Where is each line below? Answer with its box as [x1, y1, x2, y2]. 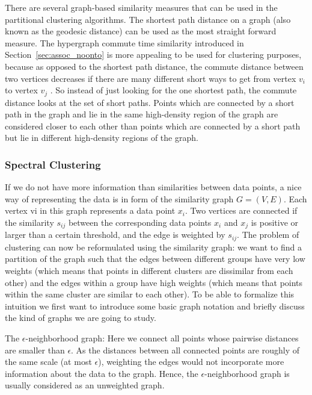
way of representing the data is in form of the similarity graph [5, 192, 234, 205]
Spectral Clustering [5, 157, 101, 172]
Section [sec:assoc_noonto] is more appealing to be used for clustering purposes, [5, 48, 302, 61]
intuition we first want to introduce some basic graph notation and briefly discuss [5, 299, 305, 312]
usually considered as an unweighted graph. [5, 379, 165, 391]
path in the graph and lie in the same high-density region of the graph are [5, 108, 278, 120]
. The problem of [237, 228, 299, 241]
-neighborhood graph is [204, 367, 290, 379]
